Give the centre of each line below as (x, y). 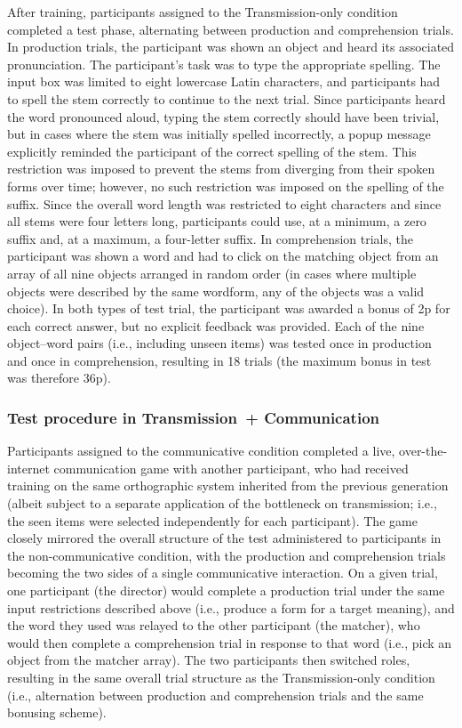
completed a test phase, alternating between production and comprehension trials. (231, 29)
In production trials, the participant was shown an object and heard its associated (231, 47)
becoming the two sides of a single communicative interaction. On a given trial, (223, 573)
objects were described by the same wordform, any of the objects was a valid (216, 291)
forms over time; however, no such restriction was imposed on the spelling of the (226, 186)
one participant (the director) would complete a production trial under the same (226, 590)
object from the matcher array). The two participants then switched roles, (209, 660)
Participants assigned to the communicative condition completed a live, (201, 451)
